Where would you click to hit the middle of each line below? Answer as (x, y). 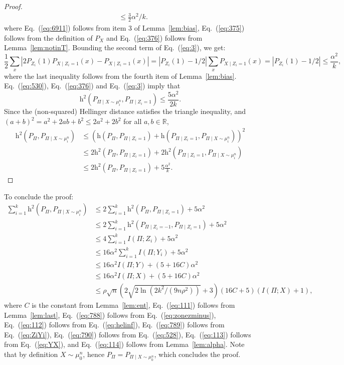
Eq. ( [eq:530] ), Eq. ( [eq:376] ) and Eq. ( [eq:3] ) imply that (92, 86)
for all (133, 121)
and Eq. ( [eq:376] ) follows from (154, 37)
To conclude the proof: (39, 196)
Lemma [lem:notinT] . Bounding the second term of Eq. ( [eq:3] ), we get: (115, 47)
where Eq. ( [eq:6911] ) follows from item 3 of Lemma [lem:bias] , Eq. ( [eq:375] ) (124, 27)
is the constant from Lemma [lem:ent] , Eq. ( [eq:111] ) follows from (133, 305)
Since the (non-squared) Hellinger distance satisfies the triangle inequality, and (125, 111)
